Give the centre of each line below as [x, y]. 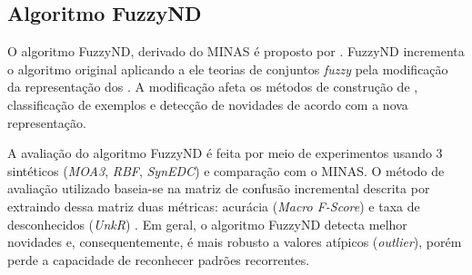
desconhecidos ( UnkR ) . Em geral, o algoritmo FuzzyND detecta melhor [207, 224]
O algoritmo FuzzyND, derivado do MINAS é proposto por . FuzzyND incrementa [236, 51]
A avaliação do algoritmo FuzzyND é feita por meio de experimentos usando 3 [225, 153]
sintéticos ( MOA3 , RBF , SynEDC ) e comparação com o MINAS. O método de [226, 170]
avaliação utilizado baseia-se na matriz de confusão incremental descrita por [219, 188]
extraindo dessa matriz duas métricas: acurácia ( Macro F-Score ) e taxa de [214, 206]
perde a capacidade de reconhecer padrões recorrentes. [159, 259]
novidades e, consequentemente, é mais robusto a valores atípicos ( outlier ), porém [235, 242]
